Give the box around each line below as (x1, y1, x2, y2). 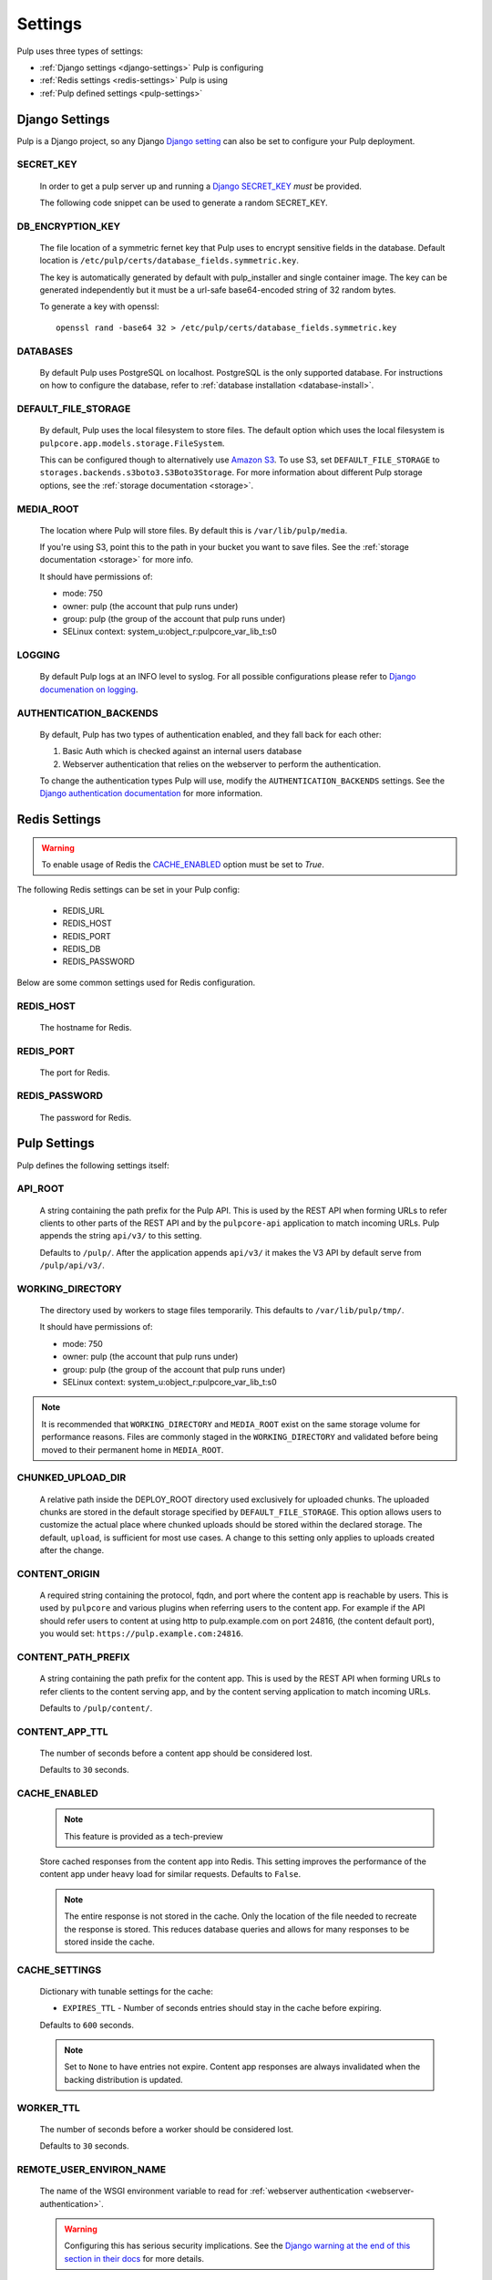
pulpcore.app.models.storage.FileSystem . (39, 438, 225, 449)
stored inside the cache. (64, 1936, 155, 1947)
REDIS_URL (62, 905, 105, 916)
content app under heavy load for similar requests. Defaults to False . (39, 1869, 302, 1880)
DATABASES (16, 345, 73, 358)
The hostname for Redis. (39, 1021, 132, 1032)
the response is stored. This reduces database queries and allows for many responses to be (64, 1923, 410, 1934)
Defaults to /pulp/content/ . (39, 1702, 153, 1714)
